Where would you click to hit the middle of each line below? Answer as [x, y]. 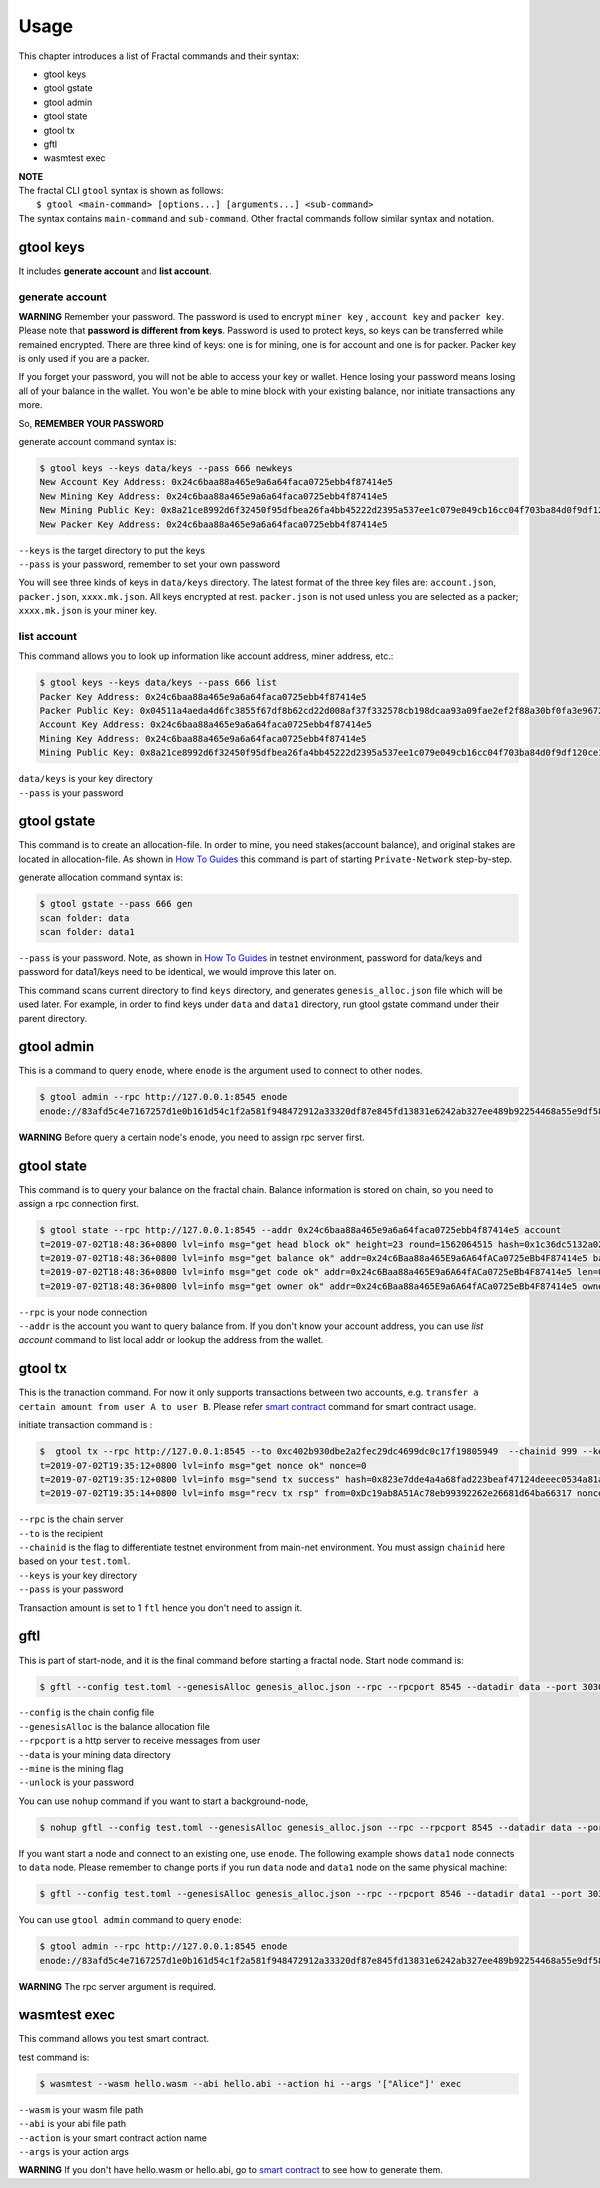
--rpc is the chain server [71, 1519]
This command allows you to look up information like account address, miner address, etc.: [206, 656]
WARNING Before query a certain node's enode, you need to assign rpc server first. [191, 1137]
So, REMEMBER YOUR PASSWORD [91, 423]
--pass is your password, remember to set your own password [149, 564]
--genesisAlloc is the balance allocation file [114, 1726]
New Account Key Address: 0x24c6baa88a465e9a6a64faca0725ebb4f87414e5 [216, 482]
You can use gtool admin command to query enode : [130, 1920]
